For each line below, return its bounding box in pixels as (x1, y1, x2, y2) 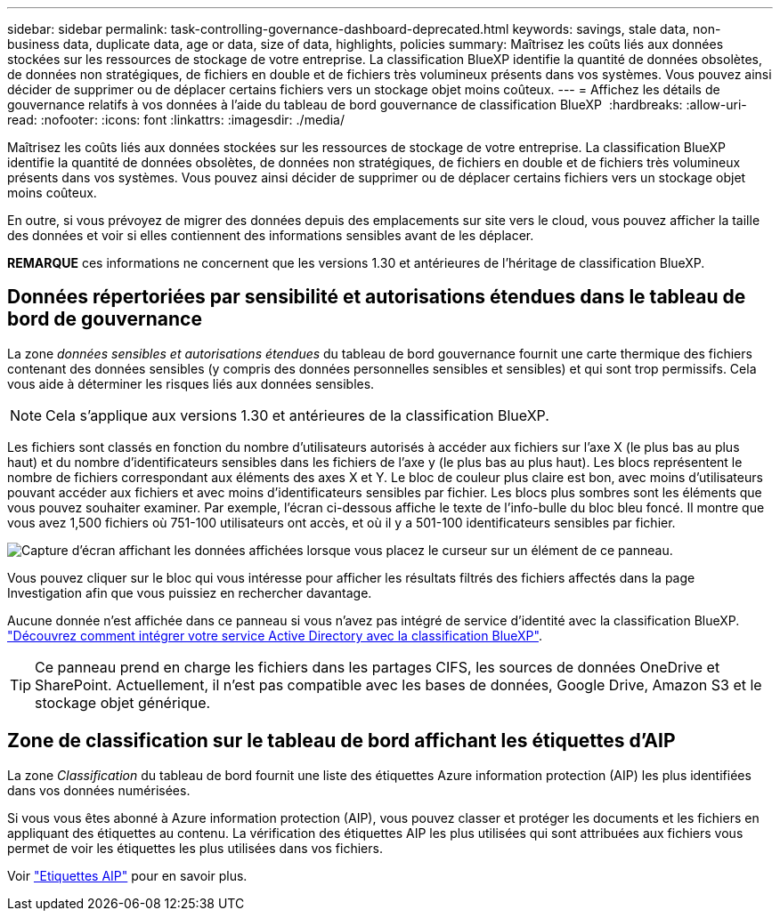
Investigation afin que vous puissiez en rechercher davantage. (7, 584, 372, 600)
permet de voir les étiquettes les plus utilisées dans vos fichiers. (7, 840, 383, 856)
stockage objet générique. (35, 693, 211, 712)
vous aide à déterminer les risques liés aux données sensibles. (7, 375, 375, 391)
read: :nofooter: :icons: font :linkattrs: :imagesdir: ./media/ (7, 112, 345, 127)
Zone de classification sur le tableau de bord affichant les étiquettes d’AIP (7, 729, 676, 753)
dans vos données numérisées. (7, 782, 191, 798)
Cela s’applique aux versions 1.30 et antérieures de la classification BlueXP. (45, 406, 549, 424)
